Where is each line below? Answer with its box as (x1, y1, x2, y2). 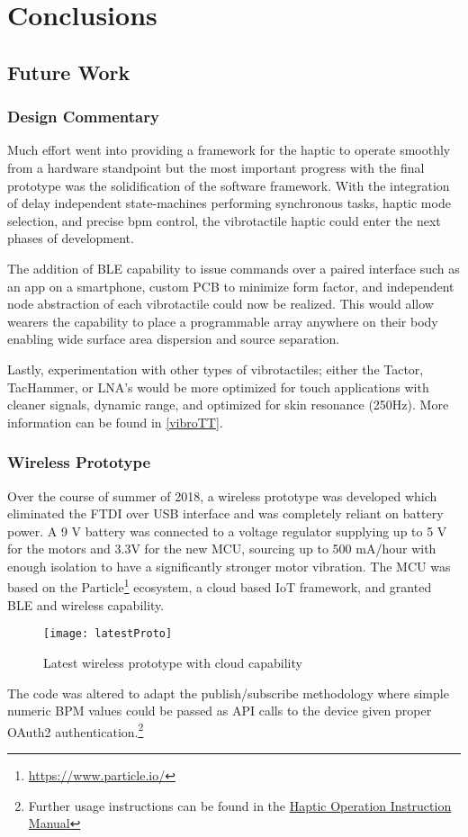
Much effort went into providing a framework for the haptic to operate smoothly (7, 140, 451, 159)
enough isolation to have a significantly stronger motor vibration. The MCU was (7, 556, 451, 575)
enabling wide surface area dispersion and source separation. (7, 329, 340, 348)
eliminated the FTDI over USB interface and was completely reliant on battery (7, 504, 444, 523)
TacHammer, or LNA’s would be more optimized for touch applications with (7, 377, 429, 396)
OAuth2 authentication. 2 (7, 719, 144, 741)
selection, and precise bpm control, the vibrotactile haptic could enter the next (7, 211, 441, 229)
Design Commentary (7, 105, 159, 128)
